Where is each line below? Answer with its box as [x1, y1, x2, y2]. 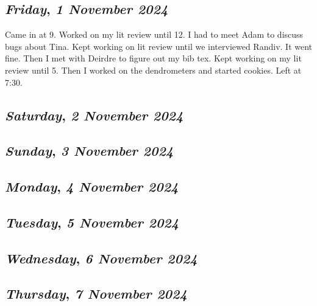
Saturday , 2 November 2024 [5, 105, 183, 124]
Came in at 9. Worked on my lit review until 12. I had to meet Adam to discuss [5, 28, 304, 41]
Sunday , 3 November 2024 [5, 141, 174, 160]
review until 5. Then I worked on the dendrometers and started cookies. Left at [5, 63, 302, 76]
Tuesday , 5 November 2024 [5, 212, 179, 231]
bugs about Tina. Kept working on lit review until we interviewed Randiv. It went [5, 40, 313, 52]
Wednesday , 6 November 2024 [5, 248, 198, 267]
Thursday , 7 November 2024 [5, 284, 187, 303]
